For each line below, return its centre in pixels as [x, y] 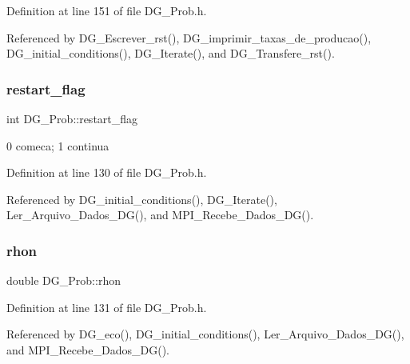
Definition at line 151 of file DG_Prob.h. [107, 10]
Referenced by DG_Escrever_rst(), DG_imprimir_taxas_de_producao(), [189, 37]
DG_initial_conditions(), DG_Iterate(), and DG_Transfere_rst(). [171, 53]
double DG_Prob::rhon [64, 280]
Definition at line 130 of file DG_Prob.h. [107, 172]
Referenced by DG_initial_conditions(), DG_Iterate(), [142, 199]
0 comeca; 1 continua [58, 145]
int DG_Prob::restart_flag [72, 118]
